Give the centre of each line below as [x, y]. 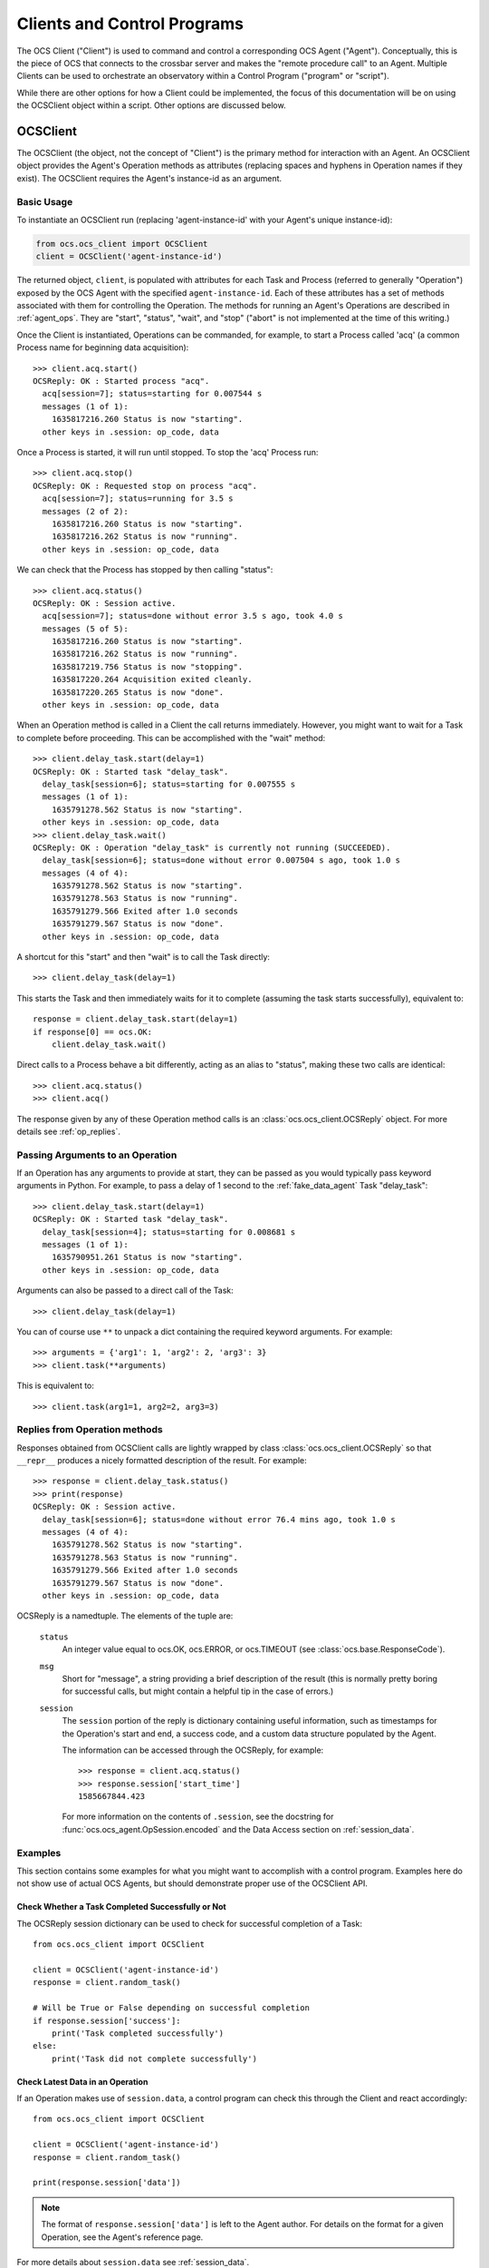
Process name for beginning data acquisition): [103, 347]
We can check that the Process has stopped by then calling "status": [145, 570]
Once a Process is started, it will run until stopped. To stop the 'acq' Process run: [168, 452]
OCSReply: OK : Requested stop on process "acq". [145, 486]
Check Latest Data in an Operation [82, 2081]
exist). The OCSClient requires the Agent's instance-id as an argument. [149, 178]
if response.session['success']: [107, 2020]
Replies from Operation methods [90, 1430]
